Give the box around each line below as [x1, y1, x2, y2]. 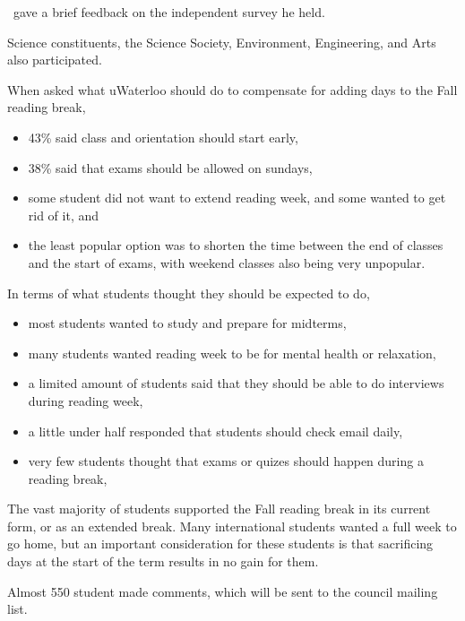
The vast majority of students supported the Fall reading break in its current [7, 499, 431, 518]
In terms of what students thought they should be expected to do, [7, 283, 370, 302]
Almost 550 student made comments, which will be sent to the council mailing [7, 582, 438, 600]
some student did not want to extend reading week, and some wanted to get [28, 188, 446, 207]
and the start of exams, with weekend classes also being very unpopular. [28, 253, 426, 272]
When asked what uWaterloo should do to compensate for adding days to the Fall [7, 80, 458, 99]
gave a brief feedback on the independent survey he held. [13, 3, 325, 21]
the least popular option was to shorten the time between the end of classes [28, 236, 443, 254]
